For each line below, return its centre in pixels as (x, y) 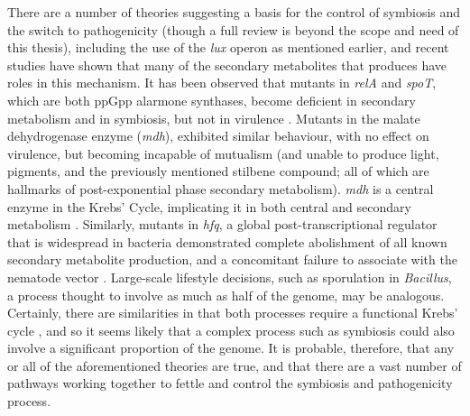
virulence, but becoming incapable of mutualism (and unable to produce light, (223, 153)
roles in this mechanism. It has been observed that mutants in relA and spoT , (222, 83)
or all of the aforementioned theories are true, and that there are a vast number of (235, 365)
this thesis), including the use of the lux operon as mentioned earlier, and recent (228, 47)
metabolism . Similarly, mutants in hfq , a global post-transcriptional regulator (222, 224)
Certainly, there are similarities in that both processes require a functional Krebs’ (233, 313)
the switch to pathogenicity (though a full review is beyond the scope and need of (233, 29)
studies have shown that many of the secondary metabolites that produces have (227, 65)
